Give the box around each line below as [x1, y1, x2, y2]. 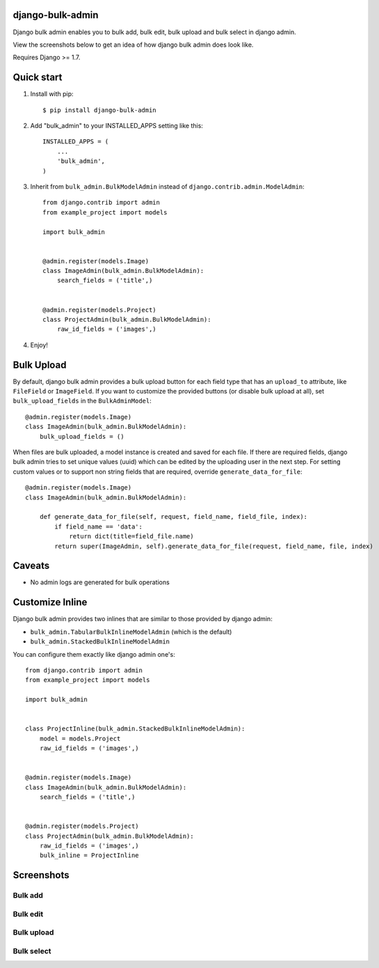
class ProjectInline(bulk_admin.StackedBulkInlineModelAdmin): [25, 725, 245, 733]
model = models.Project [39, 735, 121, 742]
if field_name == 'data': [54, 522, 143, 531]
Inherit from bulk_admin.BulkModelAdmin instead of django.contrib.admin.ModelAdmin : [30, 182, 305, 191]
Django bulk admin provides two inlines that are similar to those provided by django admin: [13, 615, 273, 623]
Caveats [13, 560, 50, 572]
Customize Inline [13, 596, 88, 609]
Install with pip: [30, 90, 74, 98]
